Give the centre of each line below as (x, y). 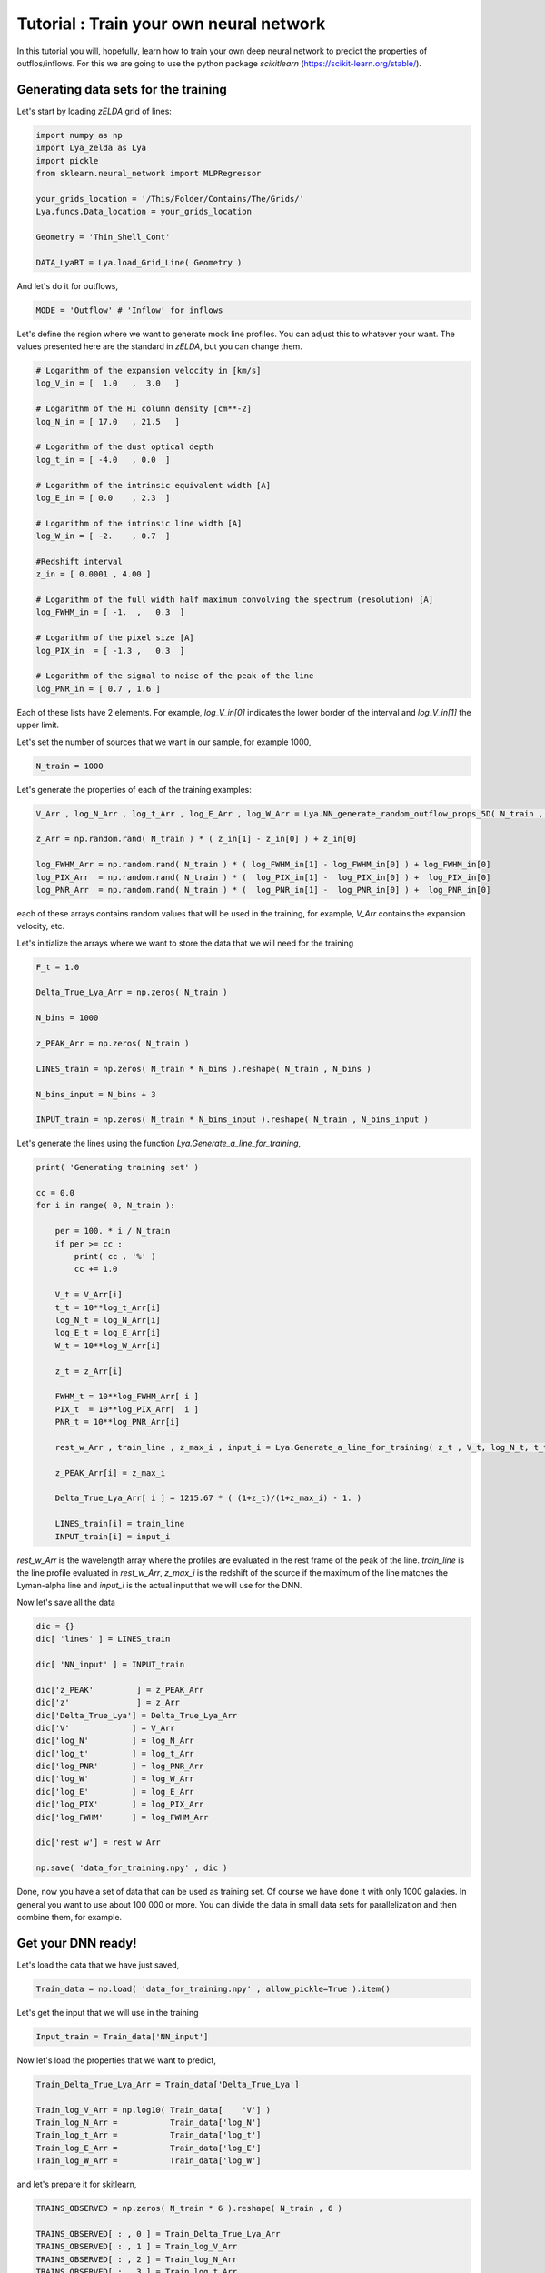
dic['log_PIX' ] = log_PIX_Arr (120, 1804)
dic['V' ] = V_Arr (106, 1728)
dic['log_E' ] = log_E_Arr (115, 1792)
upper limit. (38, 725)
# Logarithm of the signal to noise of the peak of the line (175, 676)
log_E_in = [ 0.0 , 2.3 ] (103, 497)
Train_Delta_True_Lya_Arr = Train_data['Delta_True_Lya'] (168, 2084)
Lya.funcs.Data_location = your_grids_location (144, 212)
